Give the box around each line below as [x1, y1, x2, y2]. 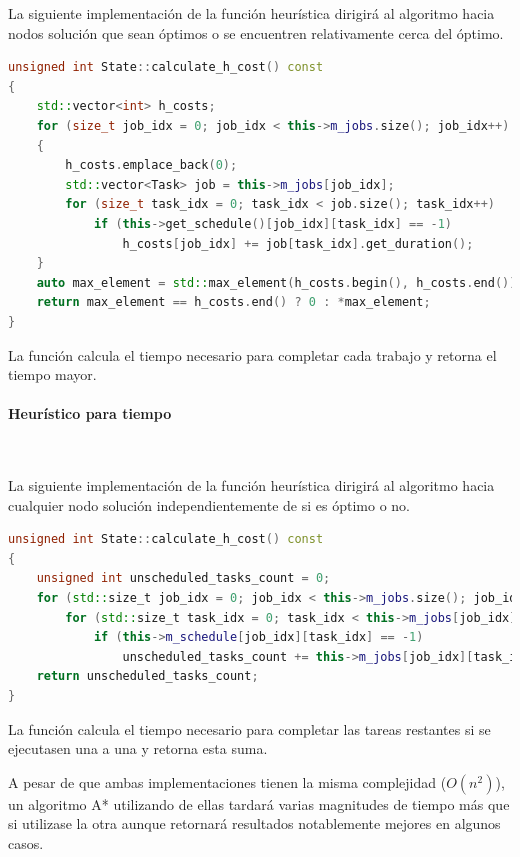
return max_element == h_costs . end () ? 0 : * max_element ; [36, 295, 431, 310]
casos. [8, 832, 44, 853]
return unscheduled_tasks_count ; [36, 669, 259, 684]
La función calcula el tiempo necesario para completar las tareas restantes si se [8, 718, 491, 739]
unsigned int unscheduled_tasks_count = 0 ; [36, 571, 331, 586]
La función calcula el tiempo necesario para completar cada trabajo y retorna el [8, 344, 497, 365]
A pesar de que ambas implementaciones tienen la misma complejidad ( [8, 771, 447, 792]
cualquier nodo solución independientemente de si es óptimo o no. [8, 494, 410, 515]
